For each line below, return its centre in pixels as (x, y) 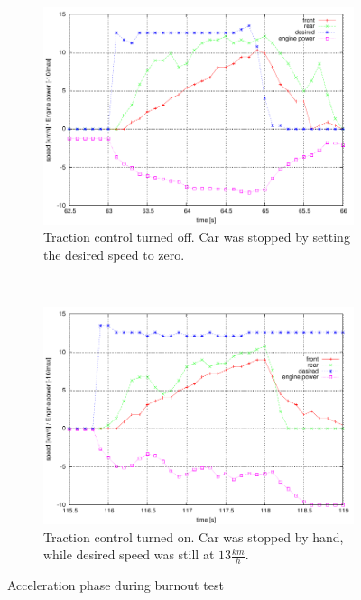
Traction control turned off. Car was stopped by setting (197, 237)
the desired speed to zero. (114, 254)
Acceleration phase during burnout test (116, 584)
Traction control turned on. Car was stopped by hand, (194, 536)
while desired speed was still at (129, 554)
